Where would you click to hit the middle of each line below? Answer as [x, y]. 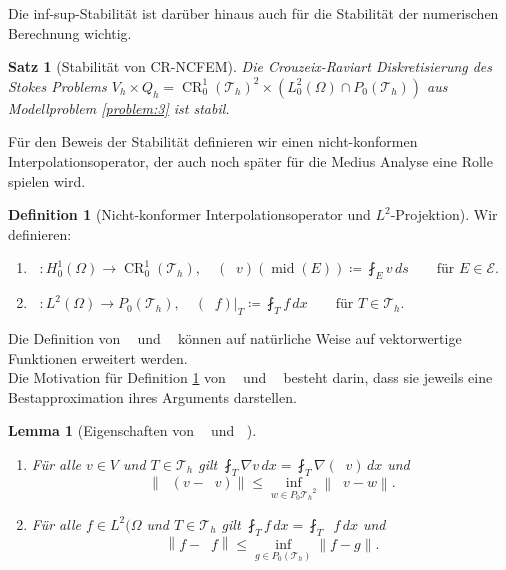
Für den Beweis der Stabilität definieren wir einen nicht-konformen [213, 141]
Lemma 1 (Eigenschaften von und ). [132, 430]
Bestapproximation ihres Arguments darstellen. [152, 396]
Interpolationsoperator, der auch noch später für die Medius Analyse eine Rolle [250, 160]
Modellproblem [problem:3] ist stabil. [119, 107]
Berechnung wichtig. [70, 32]
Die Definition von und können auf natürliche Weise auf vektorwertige [235, 337]
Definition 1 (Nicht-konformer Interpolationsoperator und [189, 214]
